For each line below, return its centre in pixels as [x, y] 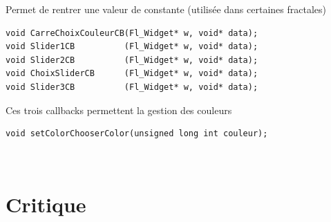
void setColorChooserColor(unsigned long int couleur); [137, 134]
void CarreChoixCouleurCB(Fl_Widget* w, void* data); [132, 33]
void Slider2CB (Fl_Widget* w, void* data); [132, 60]
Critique [46, 204]
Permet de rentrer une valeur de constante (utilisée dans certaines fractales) [166, 9]
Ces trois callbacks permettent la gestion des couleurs [119, 110]
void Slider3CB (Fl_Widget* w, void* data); [132, 87]
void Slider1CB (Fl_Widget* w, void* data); [132, 47]
